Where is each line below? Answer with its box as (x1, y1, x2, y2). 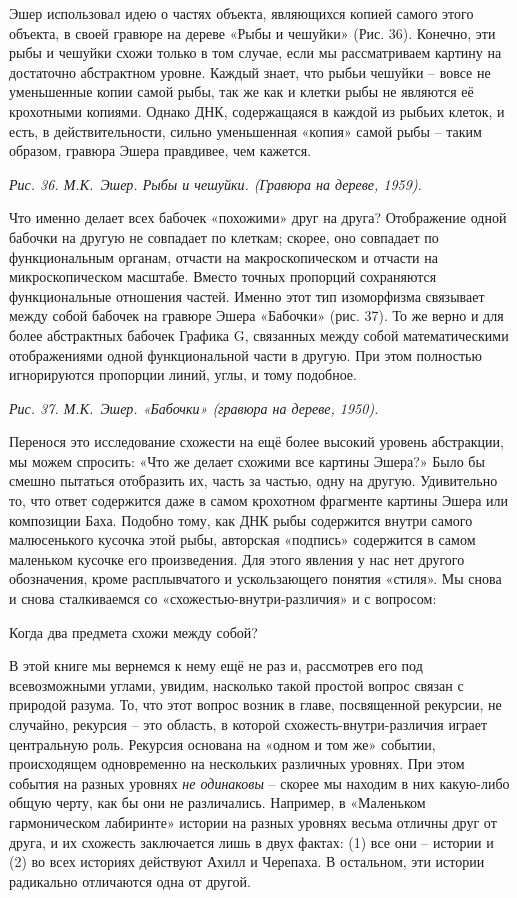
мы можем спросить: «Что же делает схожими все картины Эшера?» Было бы (9, 450, 485, 471)
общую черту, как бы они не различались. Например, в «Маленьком (9, 792, 426, 813)
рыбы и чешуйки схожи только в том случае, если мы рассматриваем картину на (9, 42, 502, 63)
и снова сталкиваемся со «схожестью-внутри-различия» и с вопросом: (9, 588, 437, 609)
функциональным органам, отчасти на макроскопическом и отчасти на (9, 246, 438, 267)
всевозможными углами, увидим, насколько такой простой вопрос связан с (9, 674, 464, 695)
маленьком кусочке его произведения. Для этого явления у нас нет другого (9, 548, 465, 569)
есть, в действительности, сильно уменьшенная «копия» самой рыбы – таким (9, 120, 482, 141)
